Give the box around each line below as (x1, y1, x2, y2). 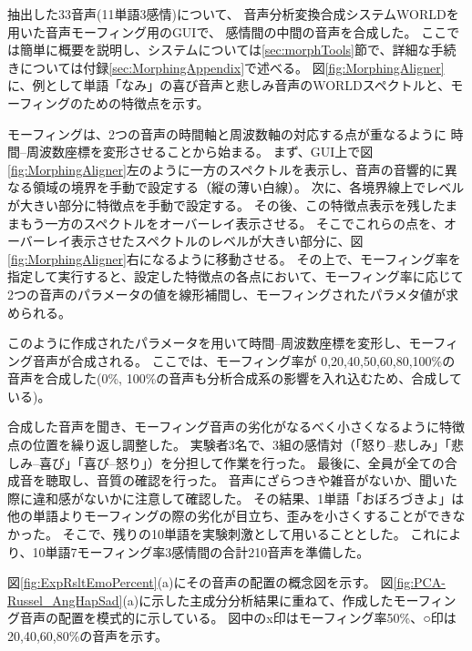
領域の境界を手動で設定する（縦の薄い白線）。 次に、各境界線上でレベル (32, 178, 465, 197)
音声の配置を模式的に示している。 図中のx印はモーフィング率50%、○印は (19, 608, 457, 627)
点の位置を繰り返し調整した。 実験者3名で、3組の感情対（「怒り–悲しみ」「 (7, 435, 452, 454)
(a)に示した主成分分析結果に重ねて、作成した (122, 590, 394, 609)
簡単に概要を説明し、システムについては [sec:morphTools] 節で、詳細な (19, 40, 431, 59)
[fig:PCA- (393, 573, 446, 592)
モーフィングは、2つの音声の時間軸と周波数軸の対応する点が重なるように (7, 124, 446, 143)
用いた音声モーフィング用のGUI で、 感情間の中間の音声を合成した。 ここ (7, 22, 447, 41)
